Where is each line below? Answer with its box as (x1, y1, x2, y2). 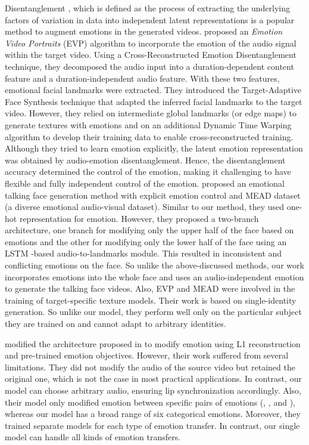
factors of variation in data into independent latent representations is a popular (5, 13, 295, 26)
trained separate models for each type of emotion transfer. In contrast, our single (5, 419, 300, 431)
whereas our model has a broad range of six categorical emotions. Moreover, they (5, 407, 301, 420)
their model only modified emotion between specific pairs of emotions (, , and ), (5, 395, 295, 408)
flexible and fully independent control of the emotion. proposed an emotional (5, 177, 285, 189)
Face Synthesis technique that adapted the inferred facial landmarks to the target (5, 95, 302, 107)
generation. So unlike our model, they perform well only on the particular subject (5, 305, 302, 318)
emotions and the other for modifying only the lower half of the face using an (5, 235, 287, 248)
